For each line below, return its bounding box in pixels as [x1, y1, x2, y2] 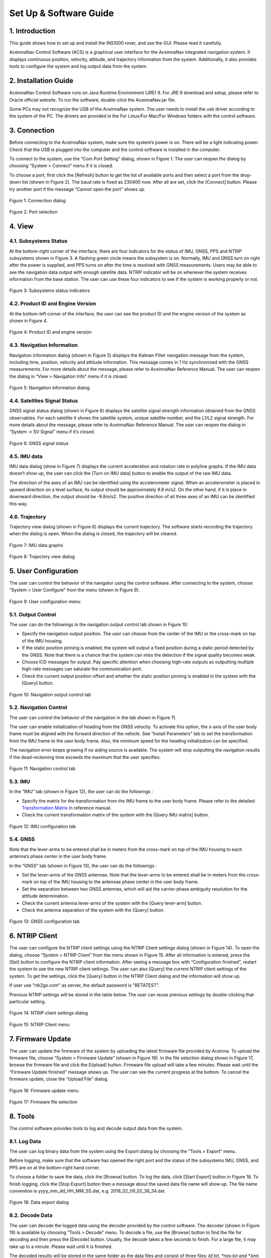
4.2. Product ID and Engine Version [9, 300, 96, 307]
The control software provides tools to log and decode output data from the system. [9, 1125, 183, 1131]
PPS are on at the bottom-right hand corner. [9, 1164, 100, 1170]
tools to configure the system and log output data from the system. [9, 63, 148, 69]
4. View [9, 222, 34, 231]
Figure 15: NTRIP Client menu [9, 1021, 70, 1028]
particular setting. [9, 999, 46, 1005]
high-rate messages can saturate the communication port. [22, 666, 143, 672]
